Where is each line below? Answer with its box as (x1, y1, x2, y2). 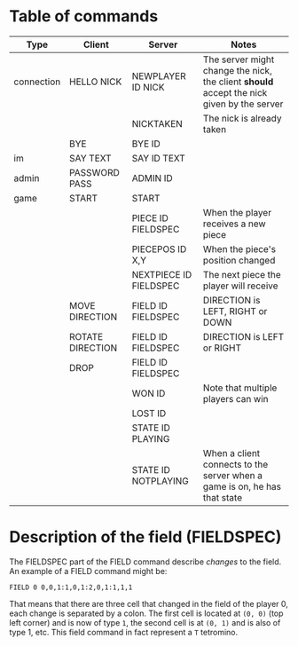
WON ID (131, 387, 166, 399)
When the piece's (202, 242, 277, 255)
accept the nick (202, 86, 268, 98)
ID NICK (131, 81, 166, 93)
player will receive (202, 280, 278, 292)
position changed (202, 254, 276, 266)
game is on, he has (202, 480, 282, 492)
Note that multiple (202, 382, 278, 394)
